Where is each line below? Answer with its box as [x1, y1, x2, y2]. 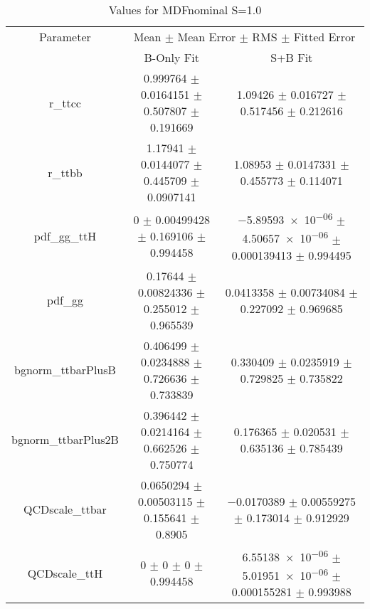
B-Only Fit [144, 49, 199, 65]
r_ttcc [48, 94, 81, 111]
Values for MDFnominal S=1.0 [108, 1, 262, 18]
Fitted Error [293, 28, 356, 45]
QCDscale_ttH [27, 564, 103, 581]
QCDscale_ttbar [23, 501, 107, 518]
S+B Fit [270, 49, 313, 65]
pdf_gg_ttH [33, 228, 97, 245]
